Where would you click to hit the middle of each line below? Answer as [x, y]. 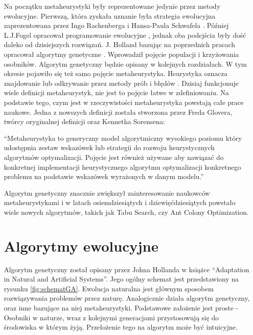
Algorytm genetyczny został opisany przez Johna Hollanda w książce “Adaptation [127, 269]
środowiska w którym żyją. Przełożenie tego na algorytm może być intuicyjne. [121, 327]
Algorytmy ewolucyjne [81, 245]
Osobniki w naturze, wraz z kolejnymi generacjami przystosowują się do [112, 317]
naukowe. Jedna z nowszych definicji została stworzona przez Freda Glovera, [118, 112]
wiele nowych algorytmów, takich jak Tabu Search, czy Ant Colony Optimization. [126, 212]
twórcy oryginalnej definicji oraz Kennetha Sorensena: [85, 121]
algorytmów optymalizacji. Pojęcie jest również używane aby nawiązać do [114, 157]
